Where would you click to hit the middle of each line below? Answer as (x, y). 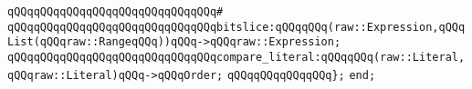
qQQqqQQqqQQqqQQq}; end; (301, 75)
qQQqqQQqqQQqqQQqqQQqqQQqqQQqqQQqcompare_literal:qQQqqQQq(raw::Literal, (236, 57)
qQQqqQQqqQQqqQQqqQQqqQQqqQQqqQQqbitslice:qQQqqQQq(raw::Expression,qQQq (236, 27)
